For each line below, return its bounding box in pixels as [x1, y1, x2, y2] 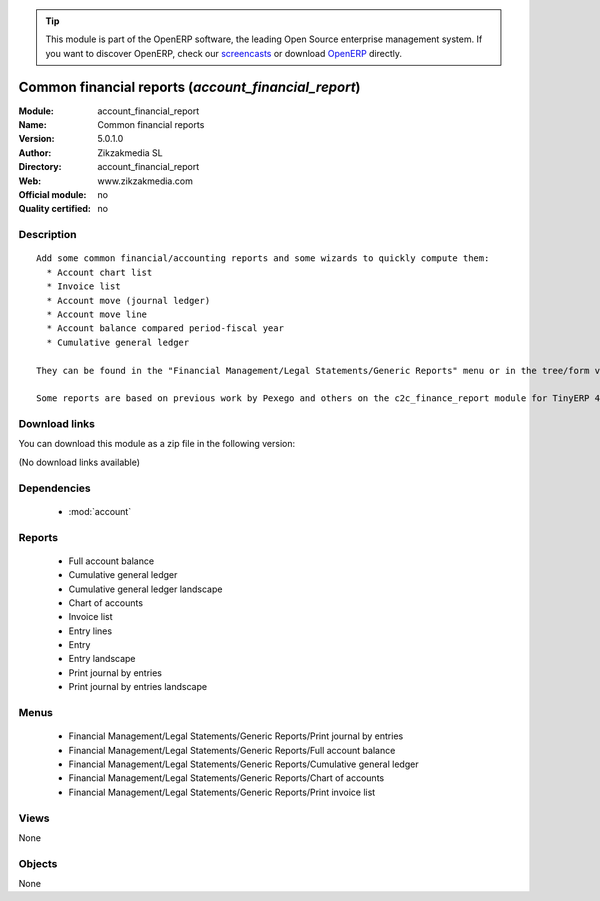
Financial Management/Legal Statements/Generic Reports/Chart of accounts [68, 772, 385, 784]
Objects [18, 856, 58, 870]
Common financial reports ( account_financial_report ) [18, 78, 361, 95]
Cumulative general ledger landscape [68, 583, 223, 595]
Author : [18, 146, 52, 159]
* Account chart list [46, 266, 153, 278]
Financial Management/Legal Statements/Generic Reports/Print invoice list [68, 786, 376, 798]
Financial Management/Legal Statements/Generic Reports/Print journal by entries [68, 730, 404, 742]
